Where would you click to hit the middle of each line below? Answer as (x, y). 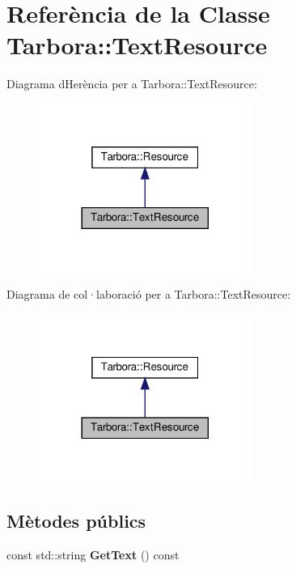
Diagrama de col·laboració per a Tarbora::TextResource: (149, 294)
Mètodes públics (76, 521)
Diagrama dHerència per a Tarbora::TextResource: (132, 84)
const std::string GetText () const (93, 555)
